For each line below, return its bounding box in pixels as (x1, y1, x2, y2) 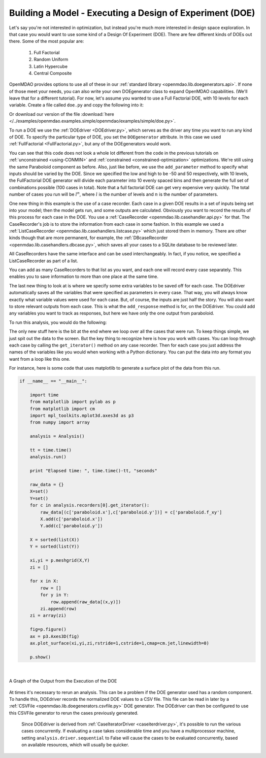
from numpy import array (30, 419, 90, 425)
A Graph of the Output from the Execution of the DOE (9, 678, 117, 684)
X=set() (30, 488, 49, 494)
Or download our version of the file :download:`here (9, 111, 114, 117)
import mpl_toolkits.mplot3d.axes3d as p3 (30, 413, 134, 418)
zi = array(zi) (30, 613, 66, 619)
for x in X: (30, 578, 59, 584)
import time (30, 392, 59, 398)
